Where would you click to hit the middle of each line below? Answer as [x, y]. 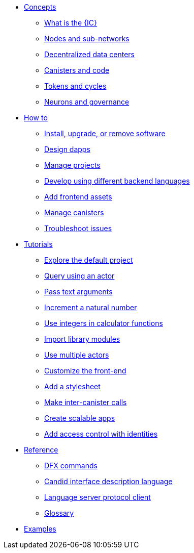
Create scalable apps [80, 418]
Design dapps [67, 149]
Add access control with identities [101, 434]
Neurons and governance [87, 102]
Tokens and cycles [75, 86]
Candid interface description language [108, 481]
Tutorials [38, 244]
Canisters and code [77, 70]
